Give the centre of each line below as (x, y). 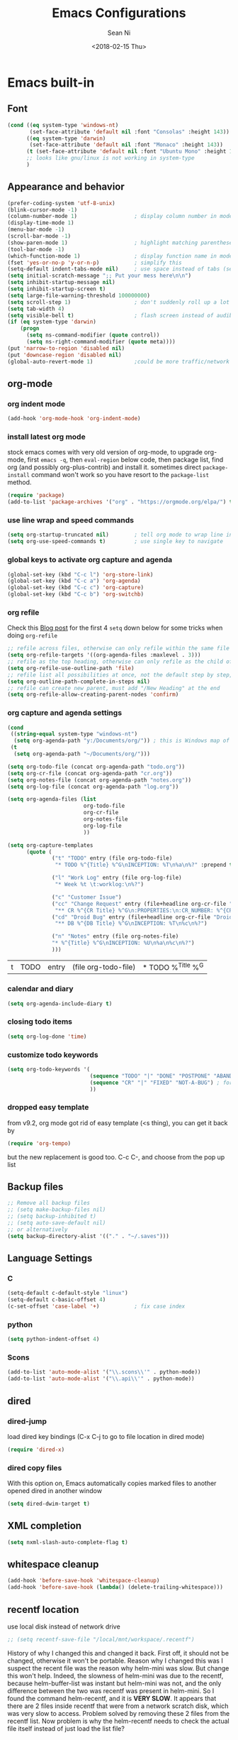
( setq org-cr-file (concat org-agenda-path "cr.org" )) (90, 773)
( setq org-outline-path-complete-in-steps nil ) (79, 682)
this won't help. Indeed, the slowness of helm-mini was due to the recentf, (115, 1675)
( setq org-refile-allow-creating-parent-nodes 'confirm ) (93, 695)
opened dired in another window (55, 1491)
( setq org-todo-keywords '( (49, 1069)
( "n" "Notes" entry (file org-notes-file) (115, 936)
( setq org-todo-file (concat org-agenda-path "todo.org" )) (96, 767)
